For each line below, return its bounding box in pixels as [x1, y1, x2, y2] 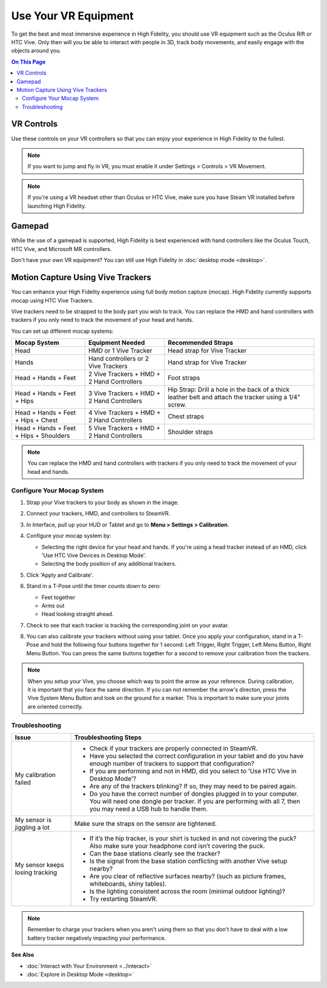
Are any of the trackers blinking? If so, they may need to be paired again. [89, 782, 297, 790]
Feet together [41, 594, 76, 601]
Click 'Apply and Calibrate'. [26, 571, 94, 578]
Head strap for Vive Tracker [167, 347, 247, 355]
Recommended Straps [167, 339, 233, 347]
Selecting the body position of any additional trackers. [41, 560, 177, 568]
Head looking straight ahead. [41, 610, 114, 618]
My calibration [15, 770, 56, 779]
